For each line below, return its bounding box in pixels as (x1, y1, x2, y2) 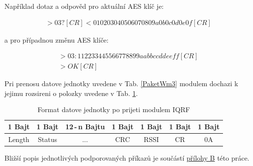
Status (37, 134, 57, 144)
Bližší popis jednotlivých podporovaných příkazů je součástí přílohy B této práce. (4, 153, 250, 163)
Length (8, 134, 30, 144)
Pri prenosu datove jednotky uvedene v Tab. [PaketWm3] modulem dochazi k (4, 78, 238, 89)
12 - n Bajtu (65, 121, 105, 132)
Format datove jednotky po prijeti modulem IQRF (37, 104, 190, 115)
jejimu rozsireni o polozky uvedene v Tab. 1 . (4, 88, 138, 98)
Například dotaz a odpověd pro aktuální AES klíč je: (4, 1, 164, 11)
